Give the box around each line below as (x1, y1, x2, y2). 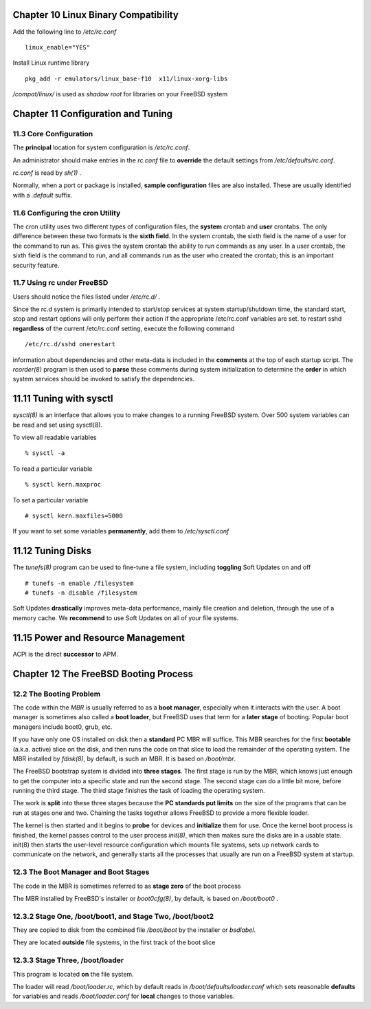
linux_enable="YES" (25, 43, 91, 51)
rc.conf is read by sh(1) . (12, 169, 82, 177)
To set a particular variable (12, 496, 89, 504)
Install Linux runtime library (12, 59, 90, 67)
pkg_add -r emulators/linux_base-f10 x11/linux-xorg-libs (25, 74, 228, 83)
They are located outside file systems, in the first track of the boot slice (12, 938, 216, 946)
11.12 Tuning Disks (12, 545, 92, 557)
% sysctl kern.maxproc (25, 480, 102, 489)
